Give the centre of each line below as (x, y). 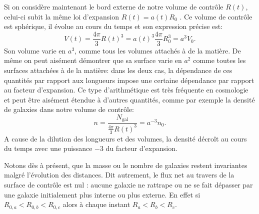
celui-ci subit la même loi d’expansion (61, 16)
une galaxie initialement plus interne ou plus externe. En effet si (102, 194)
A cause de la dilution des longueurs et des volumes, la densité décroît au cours (125, 138)
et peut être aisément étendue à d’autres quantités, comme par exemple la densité (129, 99)
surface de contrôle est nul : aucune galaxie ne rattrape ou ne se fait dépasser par (128, 185)
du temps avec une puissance (48, 148)
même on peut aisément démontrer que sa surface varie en (93, 60)
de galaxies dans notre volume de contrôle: (69, 109)
